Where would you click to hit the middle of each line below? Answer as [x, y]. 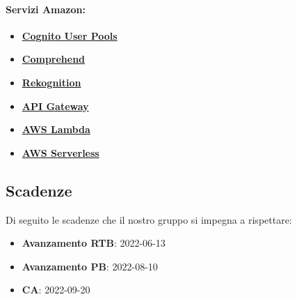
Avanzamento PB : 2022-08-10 [90, 266]
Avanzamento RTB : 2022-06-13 [94, 243]
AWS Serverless [61, 152]
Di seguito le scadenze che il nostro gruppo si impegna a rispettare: [149, 219]
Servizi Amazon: [46, 9]
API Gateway [55, 106]
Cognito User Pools [70, 35]
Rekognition [51, 82]
